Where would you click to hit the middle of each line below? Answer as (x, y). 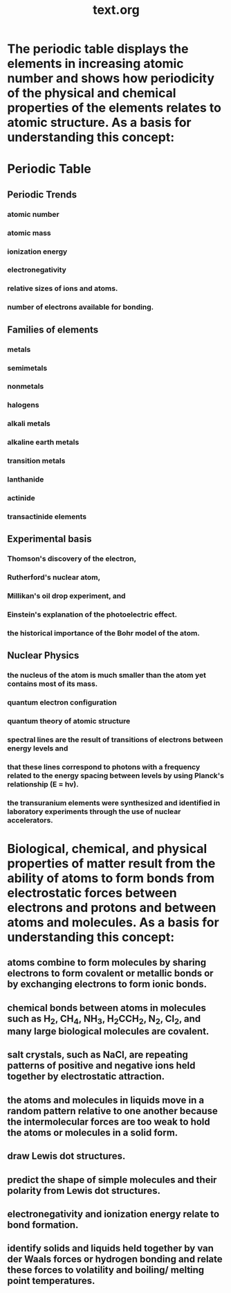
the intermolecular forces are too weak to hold (109, 1122)
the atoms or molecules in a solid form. (93, 1133)
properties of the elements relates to (114, 108)
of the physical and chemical (92, 93)
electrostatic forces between (92, 893)
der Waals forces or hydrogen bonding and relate (115, 1259)
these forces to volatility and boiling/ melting (106, 1270)
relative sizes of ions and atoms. (63, 288)
